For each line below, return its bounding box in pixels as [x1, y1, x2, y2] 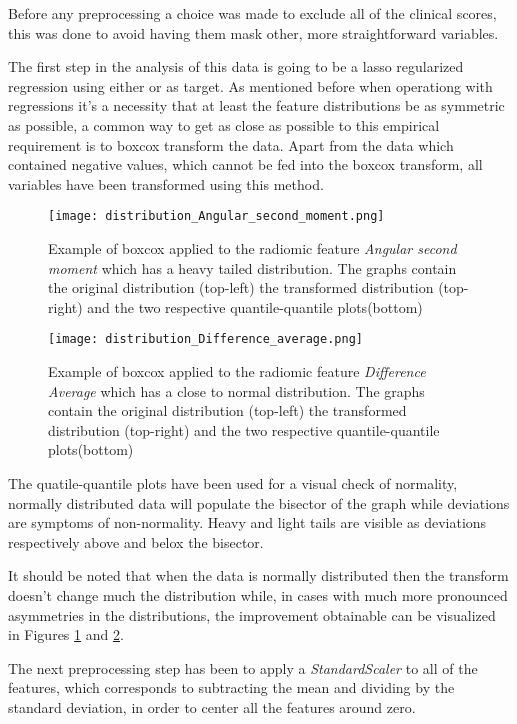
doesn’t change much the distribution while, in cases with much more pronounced [8, 584, 508, 605]
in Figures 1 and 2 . [8, 624, 124, 645]
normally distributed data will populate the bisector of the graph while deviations [8, 492, 510, 513]
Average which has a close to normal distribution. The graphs [48, 380, 425, 401]
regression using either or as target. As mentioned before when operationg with [8, 75, 493, 96]
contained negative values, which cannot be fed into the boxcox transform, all [8, 154, 483, 175]
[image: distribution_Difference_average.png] [48, 332, 363, 347]
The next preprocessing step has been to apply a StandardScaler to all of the [8, 657, 478, 678]
